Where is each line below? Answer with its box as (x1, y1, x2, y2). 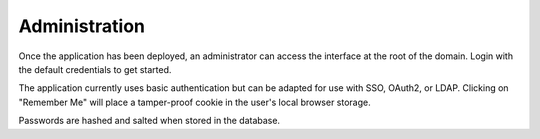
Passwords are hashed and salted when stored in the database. (18, 115, 280, 127)
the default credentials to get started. (18, 63, 172, 75)
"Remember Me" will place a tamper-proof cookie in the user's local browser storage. (18, 96, 372, 108)
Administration (18, 15, 145, 37)
